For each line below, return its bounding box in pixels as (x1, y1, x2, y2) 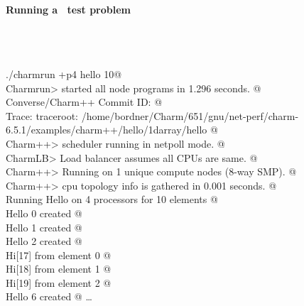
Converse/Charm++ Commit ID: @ (6, 94, 163, 109)
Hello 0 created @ (6, 205, 82, 220)
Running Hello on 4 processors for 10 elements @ (6, 192, 218, 207)
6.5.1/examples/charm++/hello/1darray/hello (6, 122, 207, 137)
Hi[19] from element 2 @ (6, 275, 112, 290)
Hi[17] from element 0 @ (6, 247, 112, 262)
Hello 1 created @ (6, 219, 82, 234)
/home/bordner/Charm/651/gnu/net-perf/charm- (81, 108, 299, 123)
